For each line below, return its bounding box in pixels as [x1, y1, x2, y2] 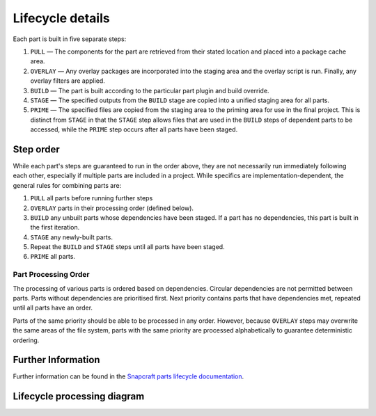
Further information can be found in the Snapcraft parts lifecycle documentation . [13, 372, 244, 381]
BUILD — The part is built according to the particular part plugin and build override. [30, 86, 269, 95]
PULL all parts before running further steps [30, 194, 153, 202]
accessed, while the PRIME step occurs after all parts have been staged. [30, 125, 238, 134]
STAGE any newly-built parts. [30, 233, 113, 241]
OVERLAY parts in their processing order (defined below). [30, 204, 194, 212]
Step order [13, 143, 61, 155]
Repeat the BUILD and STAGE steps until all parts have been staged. [30, 243, 226, 251]
